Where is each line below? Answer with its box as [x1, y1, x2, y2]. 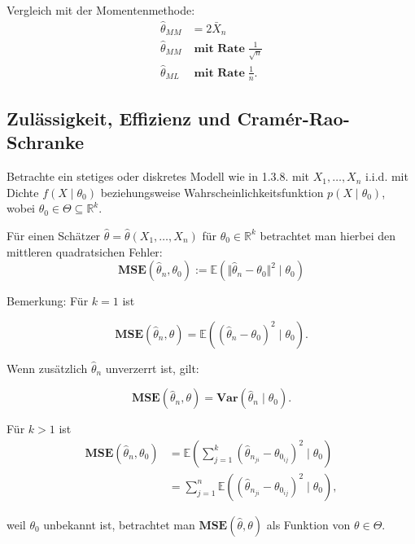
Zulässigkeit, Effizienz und [7, 105, 231, 130]
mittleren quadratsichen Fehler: [7, 243, 163, 260]
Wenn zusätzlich [7, 359, 88, 376]
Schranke [7, 129, 85, 155]
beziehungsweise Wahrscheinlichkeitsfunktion [100, 183, 324, 200]
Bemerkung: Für [7, 292, 89, 309]
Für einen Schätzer [7, 226, 101, 243]
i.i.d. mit [365, 168, 408, 185]
